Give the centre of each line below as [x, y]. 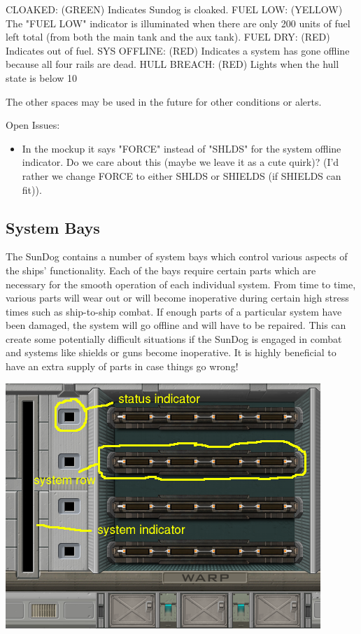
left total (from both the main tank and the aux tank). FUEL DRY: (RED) [168, 37]
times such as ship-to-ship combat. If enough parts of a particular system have [174, 311]
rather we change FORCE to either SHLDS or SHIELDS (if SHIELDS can [182, 175]
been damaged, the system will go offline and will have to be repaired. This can [176, 325]
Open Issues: [33, 125]
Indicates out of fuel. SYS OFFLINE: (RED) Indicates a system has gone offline [178, 50]
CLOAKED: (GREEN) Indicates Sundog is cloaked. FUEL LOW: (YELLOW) [174, 9]
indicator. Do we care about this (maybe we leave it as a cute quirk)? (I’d [180, 162]
